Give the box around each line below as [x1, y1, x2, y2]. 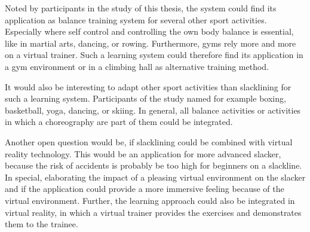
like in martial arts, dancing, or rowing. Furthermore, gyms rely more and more [5, 36, 296, 49]
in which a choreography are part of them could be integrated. [5, 115, 233, 128]
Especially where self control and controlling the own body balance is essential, [5, 25, 294, 38]
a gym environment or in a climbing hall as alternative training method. [5, 60, 269, 72]
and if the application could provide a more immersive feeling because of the [5, 182, 284, 195]
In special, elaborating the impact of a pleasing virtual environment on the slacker [5, 170, 306, 183]
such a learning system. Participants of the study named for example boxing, [5, 92, 286, 105]
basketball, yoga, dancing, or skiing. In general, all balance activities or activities [5, 103, 301, 116]
